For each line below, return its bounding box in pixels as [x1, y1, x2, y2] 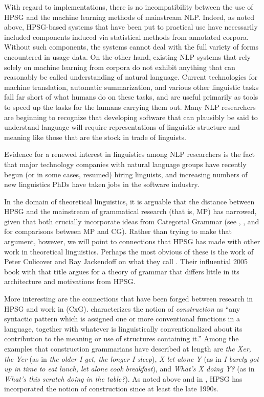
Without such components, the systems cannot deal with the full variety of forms [4, 41, 259, 52]
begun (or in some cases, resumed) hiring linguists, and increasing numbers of [4, 169, 248, 179]
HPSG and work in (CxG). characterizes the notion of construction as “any [4, 303, 240, 314]
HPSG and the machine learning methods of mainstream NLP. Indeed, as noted [4, 11, 255, 22]
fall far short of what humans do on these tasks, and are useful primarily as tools [4, 91, 258, 102]
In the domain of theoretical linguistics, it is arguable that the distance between [4, 196, 255, 206]
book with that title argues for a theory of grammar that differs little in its [4, 266, 239, 276]
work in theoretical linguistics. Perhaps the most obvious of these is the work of [4, 246, 254, 256]
